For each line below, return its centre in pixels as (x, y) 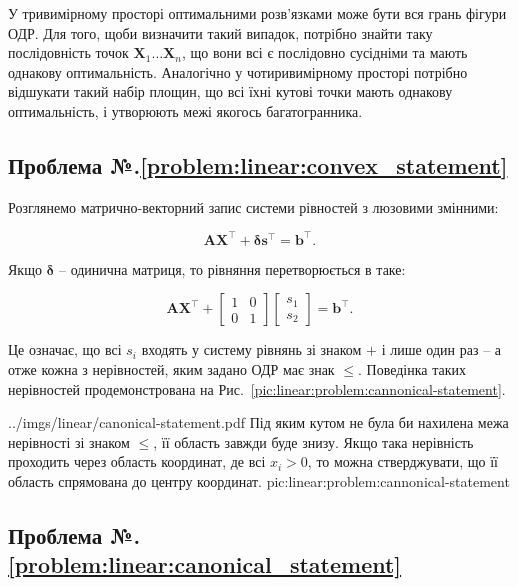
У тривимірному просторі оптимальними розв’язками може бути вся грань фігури (257, 13)
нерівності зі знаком (69, 441)
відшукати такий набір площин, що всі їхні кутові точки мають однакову (230, 91)
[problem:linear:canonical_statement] (205, 564)
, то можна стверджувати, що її (402, 461)
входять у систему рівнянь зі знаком (251, 349)
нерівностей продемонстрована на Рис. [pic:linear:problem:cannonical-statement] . (257, 388)
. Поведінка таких (412, 369)
